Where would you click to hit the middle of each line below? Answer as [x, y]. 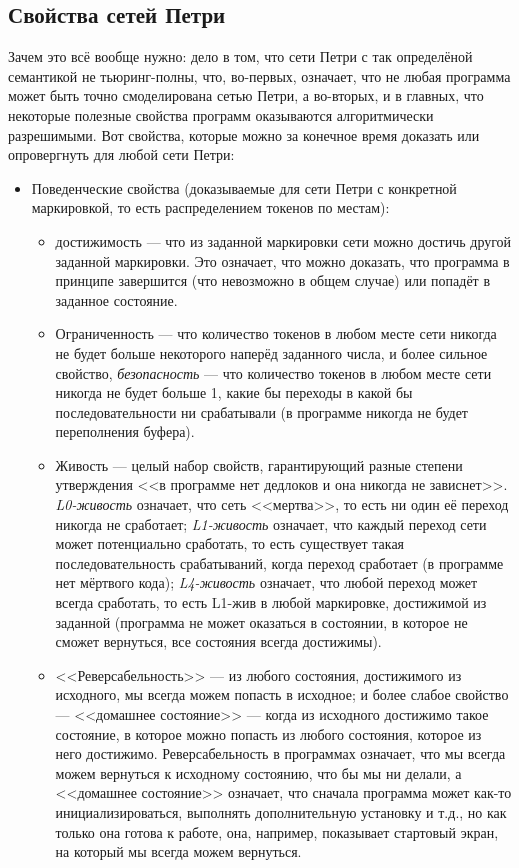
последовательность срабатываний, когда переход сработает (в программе [279, 562]
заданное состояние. [116, 299]
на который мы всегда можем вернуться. [178, 851]
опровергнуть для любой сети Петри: [121, 154]
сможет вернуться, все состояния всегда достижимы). [218, 641]
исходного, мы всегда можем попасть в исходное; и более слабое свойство [282, 694]
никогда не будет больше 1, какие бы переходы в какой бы [234, 392]
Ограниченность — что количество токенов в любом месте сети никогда [276, 333]
